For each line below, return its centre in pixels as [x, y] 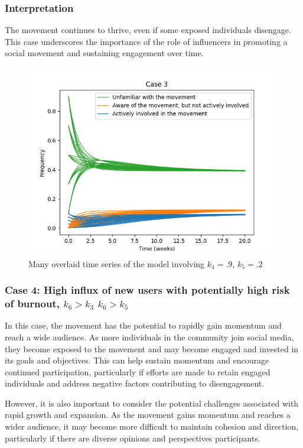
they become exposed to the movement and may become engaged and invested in [152, 348]
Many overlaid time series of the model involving [117, 263]
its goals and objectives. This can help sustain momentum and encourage [137, 360]
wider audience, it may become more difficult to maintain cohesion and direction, [152, 426]
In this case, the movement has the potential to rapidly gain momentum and [143, 325]
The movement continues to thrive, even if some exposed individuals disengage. [148, 30]
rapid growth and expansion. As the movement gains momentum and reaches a [148, 415]
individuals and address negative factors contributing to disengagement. [135, 383]
